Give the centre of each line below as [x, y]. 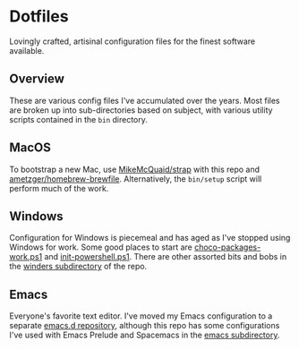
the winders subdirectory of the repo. [78, 267]
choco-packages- [227, 247]
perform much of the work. [59, 188]
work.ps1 [26, 257]
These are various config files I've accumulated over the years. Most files [145, 100]
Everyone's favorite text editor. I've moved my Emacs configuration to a [141, 316]
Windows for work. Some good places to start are [101, 247]
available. [27, 50]
